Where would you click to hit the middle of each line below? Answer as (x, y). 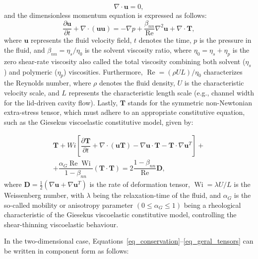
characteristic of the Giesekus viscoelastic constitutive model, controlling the (120, 215)
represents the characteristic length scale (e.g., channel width (161, 92)
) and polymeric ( (31, 71)
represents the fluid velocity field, (81, 40)
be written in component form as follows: (66, 251)
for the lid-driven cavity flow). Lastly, (61, 102)
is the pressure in (225, 40)
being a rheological (212, 205)
